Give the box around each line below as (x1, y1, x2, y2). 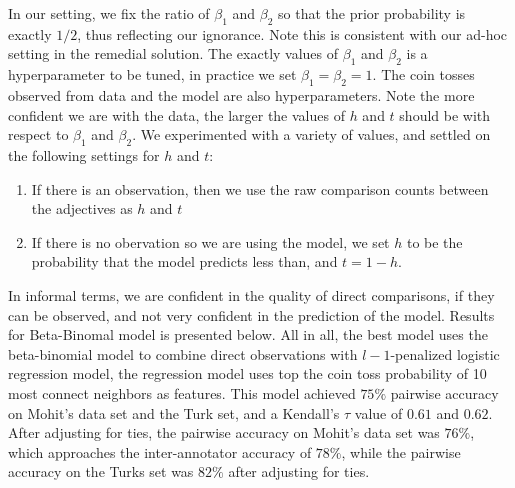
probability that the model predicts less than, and (31, 251, 338, 272)
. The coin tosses (372, 64, 475, 85)
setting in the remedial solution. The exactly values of (8, 43, 339, 64)
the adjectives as (31, 198, 133, 219)
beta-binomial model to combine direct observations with (8, 343, 358, 364)
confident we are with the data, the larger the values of (8, 104, 345, 125)
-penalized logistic (390, 343, 500, 364)
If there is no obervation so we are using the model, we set (31, 231, 390, 252)
